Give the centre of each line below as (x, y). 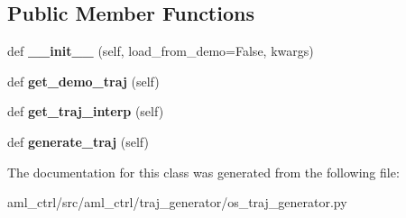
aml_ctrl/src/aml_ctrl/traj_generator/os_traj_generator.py (177, 202)
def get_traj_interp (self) (86, 111)
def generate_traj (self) (78, 141)
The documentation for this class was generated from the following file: (203, 172)
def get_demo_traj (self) (83, 81)
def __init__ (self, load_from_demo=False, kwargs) (161, 51)
